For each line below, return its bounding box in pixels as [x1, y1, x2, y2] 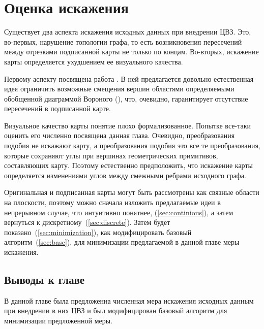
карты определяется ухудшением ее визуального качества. [4, 56, 183, 67]
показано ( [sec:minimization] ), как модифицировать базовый [4, 226, 192, 237]
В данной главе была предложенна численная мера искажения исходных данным [4, 295, 254, 306]
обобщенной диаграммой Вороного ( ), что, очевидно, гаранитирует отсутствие [4, 93, 248, 104]
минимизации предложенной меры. [4, 315, 113, 325]
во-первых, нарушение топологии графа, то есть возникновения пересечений [4, 36, 242, 47]
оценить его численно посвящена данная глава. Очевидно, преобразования [4, 130, 235, 141]
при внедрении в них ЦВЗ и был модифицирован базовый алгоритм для [4, 305, 227, 316]
